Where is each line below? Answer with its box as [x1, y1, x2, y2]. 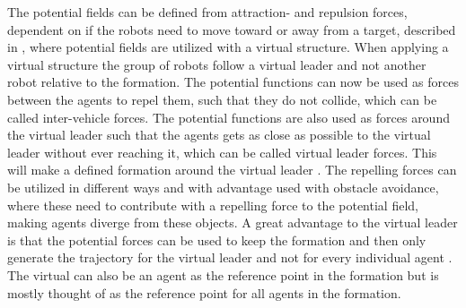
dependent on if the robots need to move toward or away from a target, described [7, 20, 456, 38]
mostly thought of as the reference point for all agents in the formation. [7, 283, 401, 302]
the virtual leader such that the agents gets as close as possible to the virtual [7, 125, 431, 144]
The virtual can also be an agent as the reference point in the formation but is [7, 265, 439, 284]
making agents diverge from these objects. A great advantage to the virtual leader [7, 213, 458, 232]
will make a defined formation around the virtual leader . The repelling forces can [7, 160, 457, 179]
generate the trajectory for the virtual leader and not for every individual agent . [7, 248, 453, 267]
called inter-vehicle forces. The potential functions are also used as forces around [7, 107, 450, 126]
